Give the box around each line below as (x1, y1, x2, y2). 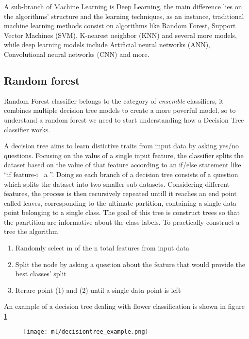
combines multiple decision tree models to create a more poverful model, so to (4, 105, 236, 115)
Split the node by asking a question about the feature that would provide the (15, 259, 245, 269)
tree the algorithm (4, 226, 58, 236)
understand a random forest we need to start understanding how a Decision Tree (4, 114, 244, 125)
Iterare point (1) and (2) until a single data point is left (15, 285, 181, 295)
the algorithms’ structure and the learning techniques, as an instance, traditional (4, 11, 244, 21)
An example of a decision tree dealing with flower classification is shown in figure (4, 301, 245, 311)
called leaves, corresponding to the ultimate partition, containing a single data (4, 197, 237, 208)
